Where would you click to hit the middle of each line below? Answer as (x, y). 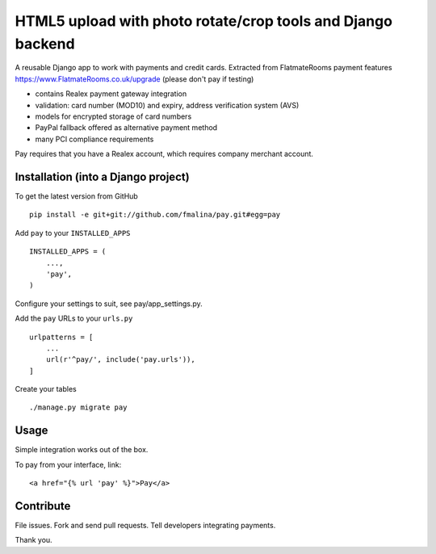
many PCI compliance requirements (94, 139)
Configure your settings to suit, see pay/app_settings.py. (109, 304)
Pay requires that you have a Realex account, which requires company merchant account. (164, 154)
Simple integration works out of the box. (82, 450)
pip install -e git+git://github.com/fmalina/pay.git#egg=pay (155, 215)
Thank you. (34, 540)
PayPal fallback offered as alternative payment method (126, 128)
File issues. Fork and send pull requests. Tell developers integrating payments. (145, 526)
